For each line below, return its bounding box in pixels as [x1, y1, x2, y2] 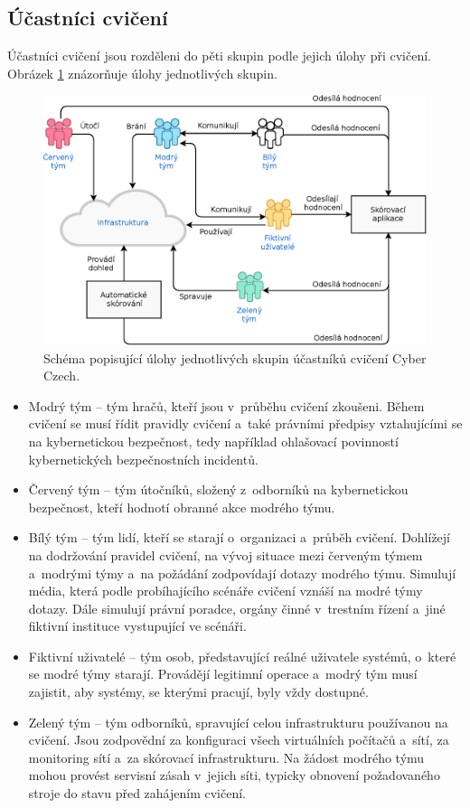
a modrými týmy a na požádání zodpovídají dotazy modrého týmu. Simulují [28, 563, 456, 582]
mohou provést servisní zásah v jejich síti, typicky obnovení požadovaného [28, 766, 440, 785]
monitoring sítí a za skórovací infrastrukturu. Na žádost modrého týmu [28, 747, 425, 766]
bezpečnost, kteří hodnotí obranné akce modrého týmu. [28, 497, 335, 516]
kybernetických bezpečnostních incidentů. [28, 449, 258, 468]
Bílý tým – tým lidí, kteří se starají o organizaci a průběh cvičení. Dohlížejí [28, 528, 451, 547]
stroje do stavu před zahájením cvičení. [28, 784, 246, 803]
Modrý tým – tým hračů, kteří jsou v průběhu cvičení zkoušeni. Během [28, 396, 425, 415]
